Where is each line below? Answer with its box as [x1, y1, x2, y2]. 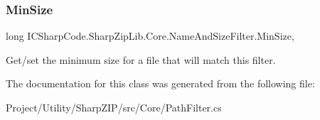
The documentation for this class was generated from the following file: [6, 76, 315, 91]
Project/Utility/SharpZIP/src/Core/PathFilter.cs [6, 100, 222, 114]
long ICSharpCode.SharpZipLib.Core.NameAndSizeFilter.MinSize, [6, 28, 294, 43]
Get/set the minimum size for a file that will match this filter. [6, 52, 276, 67]
